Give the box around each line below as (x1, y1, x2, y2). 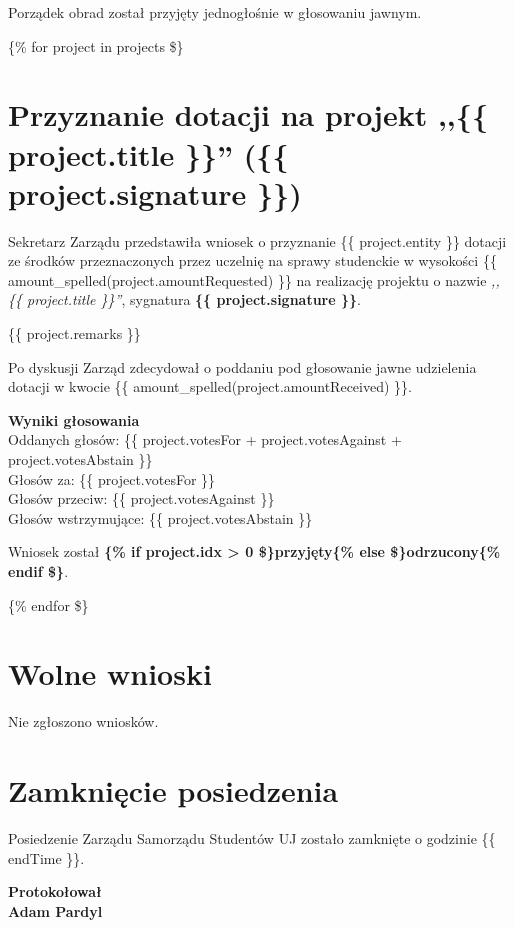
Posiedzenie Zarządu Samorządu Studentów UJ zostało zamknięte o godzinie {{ (8, 828, 496, 849)
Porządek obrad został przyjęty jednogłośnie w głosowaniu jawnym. (8, 2, 422, 22)
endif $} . (8, 561, 69, 581)
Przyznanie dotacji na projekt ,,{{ (8, 94, 489, 135)
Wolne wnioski (8, 653, 212, 694)
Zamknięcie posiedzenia (8, 770, 339, 811)
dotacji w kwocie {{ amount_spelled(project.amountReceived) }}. (8, 376, 412, 397)
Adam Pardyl (8, 900, 103, 921)
